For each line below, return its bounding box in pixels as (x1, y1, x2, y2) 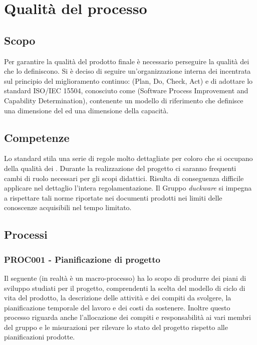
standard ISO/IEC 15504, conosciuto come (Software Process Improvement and (4, 85, 248, 96)
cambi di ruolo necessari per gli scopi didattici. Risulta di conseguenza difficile (4, 172, 244, 183)
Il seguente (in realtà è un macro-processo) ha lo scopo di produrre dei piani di (4, 272, 246, 283)
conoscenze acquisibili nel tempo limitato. (4, 202, 132, 213)
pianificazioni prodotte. (4, 331, 75, 342)
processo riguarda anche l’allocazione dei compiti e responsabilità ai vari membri (4, 312, 251, 322)
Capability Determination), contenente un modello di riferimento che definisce (4, 95, 243, 105)
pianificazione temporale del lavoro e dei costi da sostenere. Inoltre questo (4, 302, 230, 312)
